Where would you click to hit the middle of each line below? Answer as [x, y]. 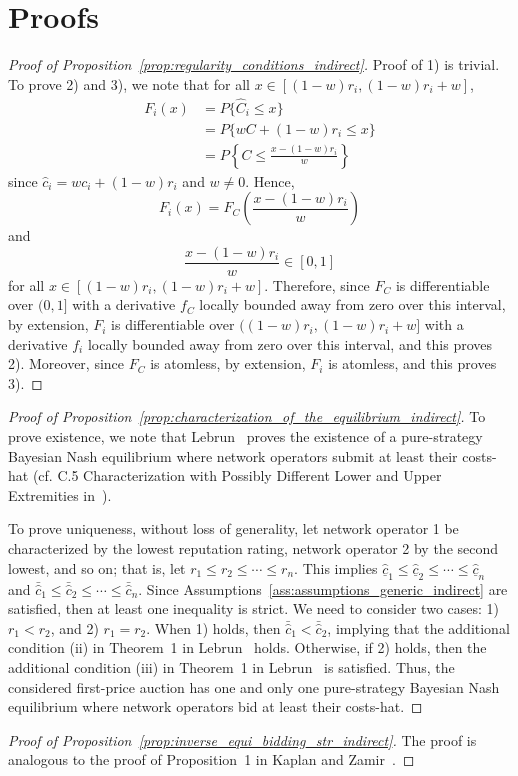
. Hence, [270, 180]
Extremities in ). [60, 494]
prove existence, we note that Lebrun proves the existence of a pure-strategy [245, 436]
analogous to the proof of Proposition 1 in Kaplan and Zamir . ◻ [211, 759]
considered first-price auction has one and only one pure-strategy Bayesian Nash [254, 686]
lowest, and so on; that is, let [97, 567]
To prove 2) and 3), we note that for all [129, 83]
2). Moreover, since [66, 363]
